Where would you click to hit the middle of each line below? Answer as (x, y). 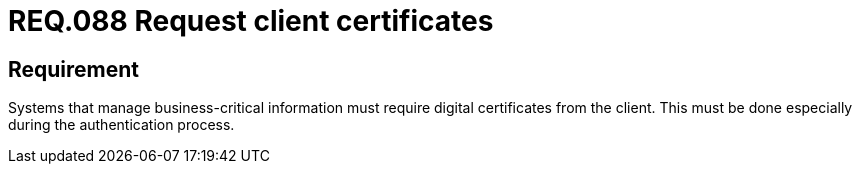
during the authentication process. (121, 125)
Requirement (74, 69)
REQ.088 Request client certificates (251, 21)
